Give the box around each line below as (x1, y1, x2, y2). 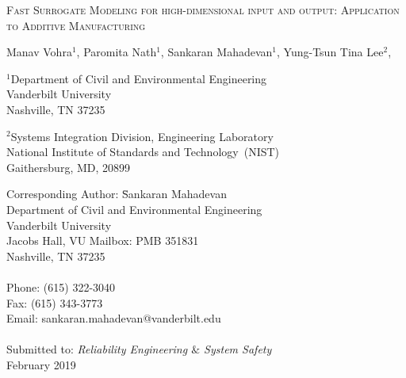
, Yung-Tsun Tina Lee (277, 44, 384, 60)
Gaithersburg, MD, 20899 (6, 158, 131, 175)
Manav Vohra (6, 44, 72, 60)
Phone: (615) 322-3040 (6, 278, 116, 295)
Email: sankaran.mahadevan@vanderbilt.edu (6, 310, 221, 326)
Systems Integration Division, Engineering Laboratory (10, 128, 274, 144)
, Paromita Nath (76, 44, 157, 60)
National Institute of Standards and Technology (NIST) (6, 143, 280, 160)
